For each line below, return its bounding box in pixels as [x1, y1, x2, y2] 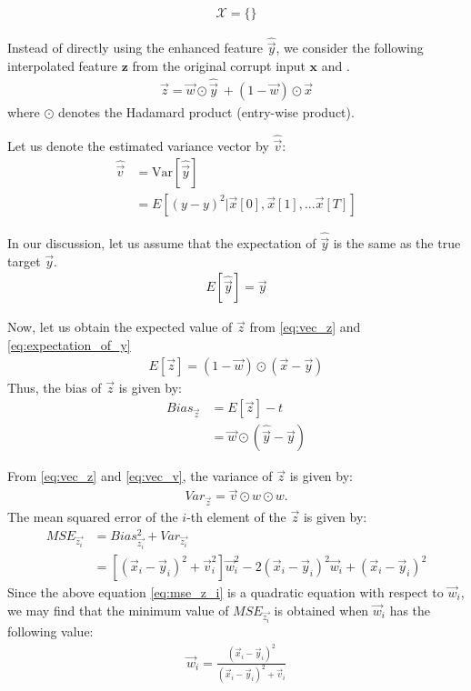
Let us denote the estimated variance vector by [7, 136, 269, 155]
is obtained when [274, 600, 369, 619]
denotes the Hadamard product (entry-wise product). [58, 103, 355, 122]
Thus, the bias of [7, 377, 102, 396]
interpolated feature [7, 56, 118, 75]
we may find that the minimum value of [7, 600, 229, 619]
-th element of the [186, 506, 286, 526]
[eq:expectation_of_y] [7, 335, 131, 355]
